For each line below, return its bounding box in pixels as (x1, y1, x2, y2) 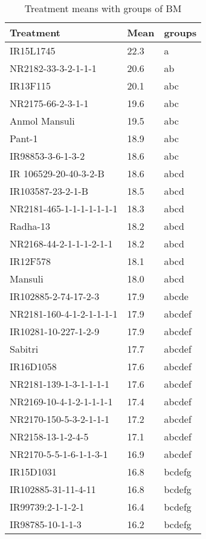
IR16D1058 (10, 359, 57, 373)
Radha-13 (10, 219, 50, 233)
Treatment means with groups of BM (24, 1, 182, 15)
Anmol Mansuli (10, 114, 75, 128)
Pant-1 (10, 131, 38, 145)
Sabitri (10, 342, 39, 356)
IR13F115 (10, 79, 51, 93)
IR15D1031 (10, 465, 57, 479)
